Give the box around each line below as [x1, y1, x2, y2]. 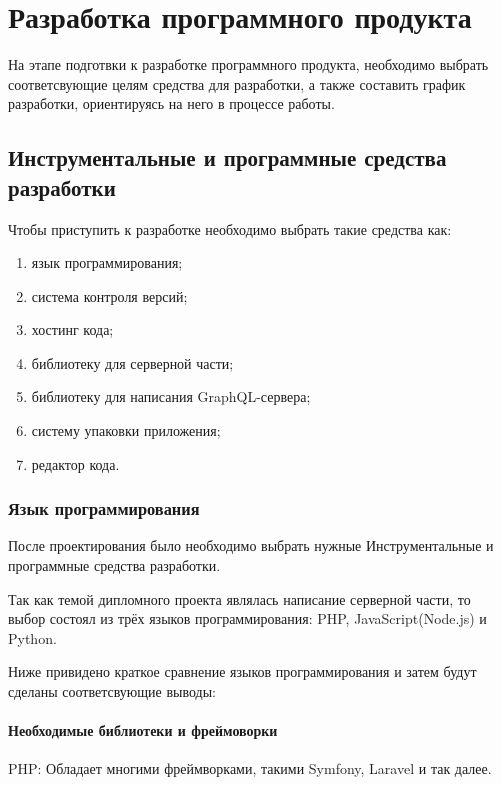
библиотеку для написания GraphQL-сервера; [31, 386, 311, 407]
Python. [8, 627, 57, 648]
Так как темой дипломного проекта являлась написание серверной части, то [8, 588, 471, 609]
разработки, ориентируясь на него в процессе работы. [8, 93, 335, 114]
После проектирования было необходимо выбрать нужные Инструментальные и [8, 535, 494, 556]
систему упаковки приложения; [31, 420, 221, 441]
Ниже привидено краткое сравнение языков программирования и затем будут [8, 661, 477, 682]
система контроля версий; [31, 285, 188, 306]
